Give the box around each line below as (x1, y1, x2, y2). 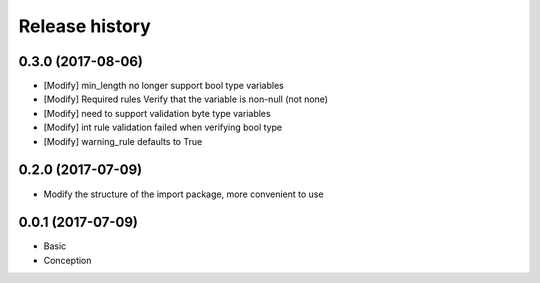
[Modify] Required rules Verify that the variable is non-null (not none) (43, 93, 329, 105)
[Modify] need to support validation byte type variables (43, 107, 271, 119)
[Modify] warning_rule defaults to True (43, 135, 203, 147)
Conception (43, 254, 92, 266)
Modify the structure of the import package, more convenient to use (43, 188, 324, 200)
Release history (18, 15, 152, 37)
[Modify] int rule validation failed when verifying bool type (43, 121, 283, 134)
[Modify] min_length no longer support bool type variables (43, 80, 284, 92)
